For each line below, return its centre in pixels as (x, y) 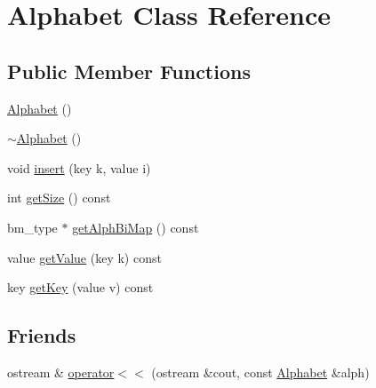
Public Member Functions (129, 71)
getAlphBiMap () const (136, 227)
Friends (42, 335)
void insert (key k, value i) (79, 167)
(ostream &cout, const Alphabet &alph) (260, 372)
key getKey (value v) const (80, 287)
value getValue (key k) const (84, 257)
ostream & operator (61, 372)
